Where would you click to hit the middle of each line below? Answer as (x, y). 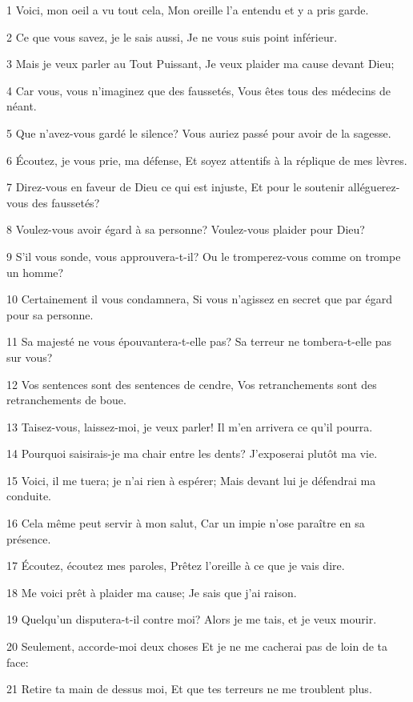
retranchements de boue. (66, 400)
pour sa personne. (50, 314)
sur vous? (30, 357)
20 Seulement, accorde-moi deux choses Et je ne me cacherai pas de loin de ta (197, 646)
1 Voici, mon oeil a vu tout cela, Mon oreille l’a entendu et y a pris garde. (188, 10)
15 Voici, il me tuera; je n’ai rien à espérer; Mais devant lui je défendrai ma (191, 480)
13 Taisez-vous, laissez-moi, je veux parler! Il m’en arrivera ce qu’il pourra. (190, 426)
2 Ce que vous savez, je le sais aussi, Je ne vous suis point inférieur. (172, 36)
